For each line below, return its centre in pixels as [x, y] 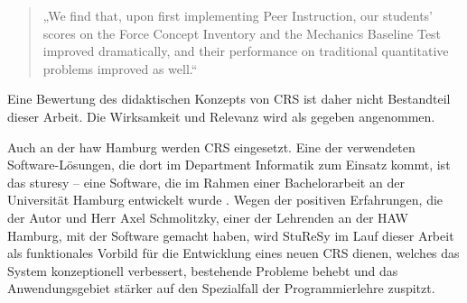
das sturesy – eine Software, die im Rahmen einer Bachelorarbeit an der [206, 182]
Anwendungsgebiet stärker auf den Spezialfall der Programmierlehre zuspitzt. [221, 288]
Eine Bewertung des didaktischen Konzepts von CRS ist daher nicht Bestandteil [229, 99]
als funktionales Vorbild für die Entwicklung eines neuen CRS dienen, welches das [233, 253]
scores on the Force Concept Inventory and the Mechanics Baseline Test [242, 33]
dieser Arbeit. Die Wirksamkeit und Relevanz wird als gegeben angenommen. [221, 116]
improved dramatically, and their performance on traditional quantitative [246, 51]
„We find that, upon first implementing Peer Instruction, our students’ [238, 15]
